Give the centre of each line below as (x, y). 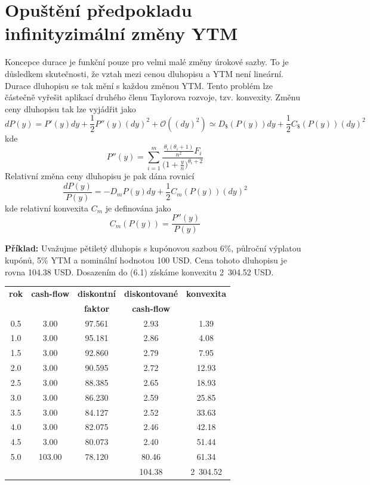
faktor (97, 308)
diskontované (151, 293)
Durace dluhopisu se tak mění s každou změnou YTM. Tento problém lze (139, 85)
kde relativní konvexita (47, 208)
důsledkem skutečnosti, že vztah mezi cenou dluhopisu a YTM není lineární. (144, 73)
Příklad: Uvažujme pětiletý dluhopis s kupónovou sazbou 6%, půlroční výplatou (153, 248)
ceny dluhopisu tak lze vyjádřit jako (70, 108)
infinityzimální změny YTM (121, 33)
